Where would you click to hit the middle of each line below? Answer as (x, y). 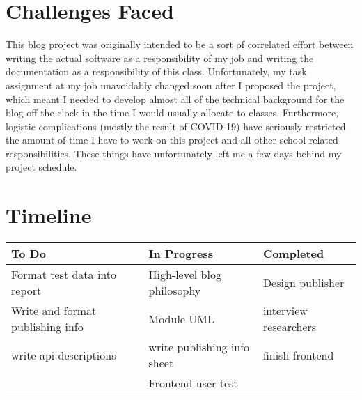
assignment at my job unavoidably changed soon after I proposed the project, (171, 85)
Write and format (54, 311)
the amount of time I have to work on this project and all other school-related (172, 140)
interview (285, 311)
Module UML (181, 318)
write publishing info (199, 347)
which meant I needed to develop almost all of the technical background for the (175, 99)
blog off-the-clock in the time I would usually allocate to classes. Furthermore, (172, 113)
